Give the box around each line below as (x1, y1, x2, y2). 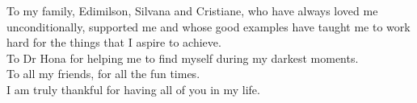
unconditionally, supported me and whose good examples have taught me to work (6, 18, 411, 35)
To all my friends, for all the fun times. (6, 65, 200, 82)
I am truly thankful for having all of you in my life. (6, 80, 260, 97)
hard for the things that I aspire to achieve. (6, 34, 221, 51)
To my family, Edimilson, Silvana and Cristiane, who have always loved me (6, 2, 378, 19)
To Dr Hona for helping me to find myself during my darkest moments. (6, 49, 359, 66)
